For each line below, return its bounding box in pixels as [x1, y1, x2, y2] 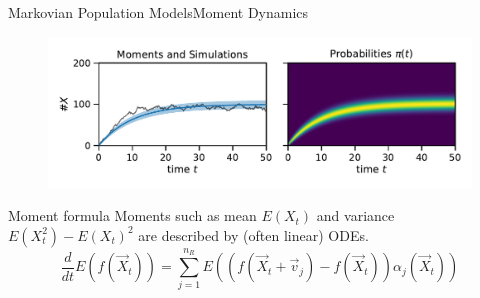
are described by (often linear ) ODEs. [138, 224, 369, 245]
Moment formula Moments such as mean [8, 205, 257, 226]
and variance [316, 205, 395, 226]
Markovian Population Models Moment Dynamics [8, 2, 309, 22]
